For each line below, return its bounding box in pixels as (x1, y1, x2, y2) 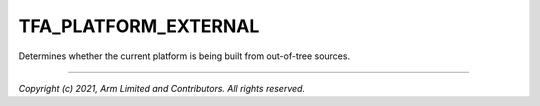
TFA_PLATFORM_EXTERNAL (18, 15, 260, 37)
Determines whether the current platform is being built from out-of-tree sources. (18, 50, 350, 62)
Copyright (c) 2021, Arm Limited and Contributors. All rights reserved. (18, 82, 305, 94)
